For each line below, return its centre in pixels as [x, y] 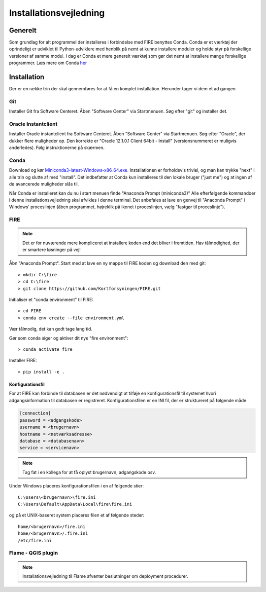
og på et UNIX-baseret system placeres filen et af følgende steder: [77, 515]
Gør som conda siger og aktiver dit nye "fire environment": [68, 338]
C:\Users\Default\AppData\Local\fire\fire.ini [75, 504]
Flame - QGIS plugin [33, 553]
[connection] [35, 413]
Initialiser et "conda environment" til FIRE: [51, 299]
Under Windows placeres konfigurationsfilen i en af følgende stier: [76, 486]
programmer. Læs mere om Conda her [48, 63]
